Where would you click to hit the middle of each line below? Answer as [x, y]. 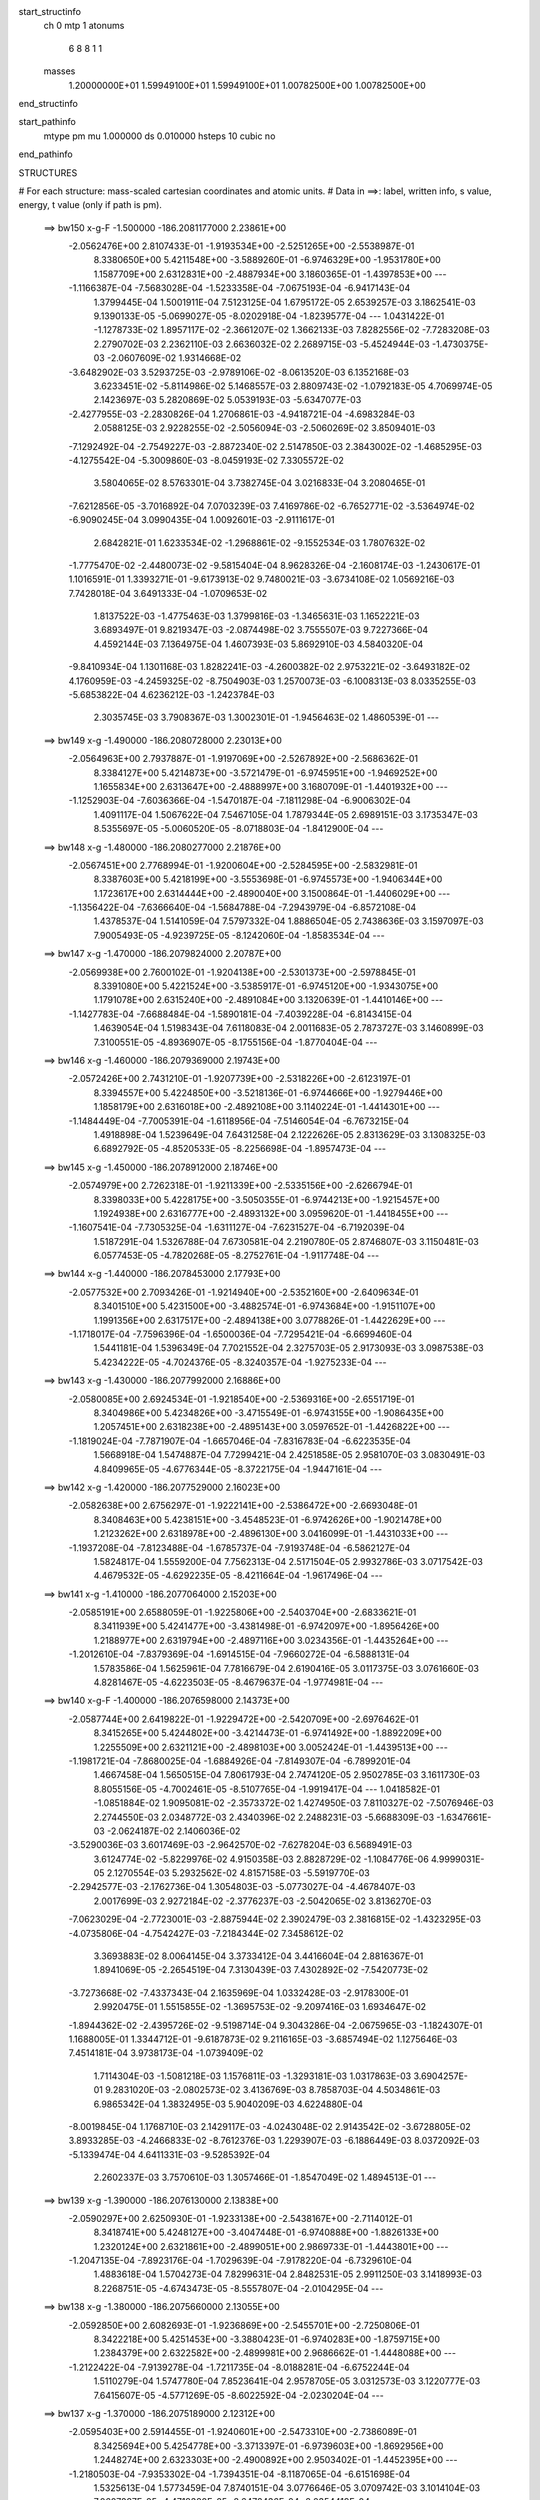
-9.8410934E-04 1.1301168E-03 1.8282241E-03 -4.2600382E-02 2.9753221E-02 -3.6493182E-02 [269, 667]
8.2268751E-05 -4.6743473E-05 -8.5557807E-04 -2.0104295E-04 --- [238, 2288]
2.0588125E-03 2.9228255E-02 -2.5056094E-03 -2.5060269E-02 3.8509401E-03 [264, 428]
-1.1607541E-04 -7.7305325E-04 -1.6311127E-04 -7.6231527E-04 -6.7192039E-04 [236, 1227]
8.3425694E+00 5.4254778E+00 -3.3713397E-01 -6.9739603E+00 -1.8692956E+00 [268, 2446]
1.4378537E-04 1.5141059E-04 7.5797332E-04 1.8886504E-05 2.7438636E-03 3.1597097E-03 [288, 921]
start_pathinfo [47, 122]
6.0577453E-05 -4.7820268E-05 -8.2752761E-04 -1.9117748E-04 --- [236, 1256]
